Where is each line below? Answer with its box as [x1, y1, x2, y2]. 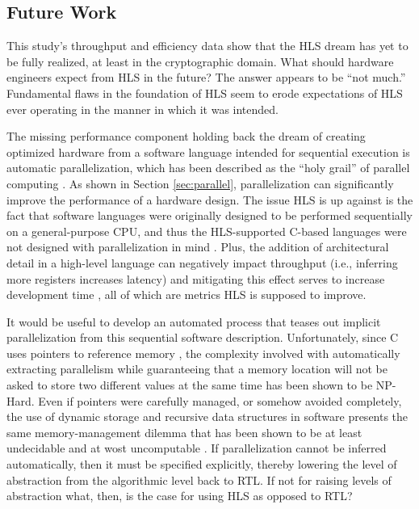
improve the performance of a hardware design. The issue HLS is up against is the [6, 191, 413, 208]
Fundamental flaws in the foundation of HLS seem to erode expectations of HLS [6, 84, 403, 101]
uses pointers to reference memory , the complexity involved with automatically [6, 344, 400, 361]
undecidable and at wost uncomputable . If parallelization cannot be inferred [6, 440, 387, 456]
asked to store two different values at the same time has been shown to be [6, 376, 373, 393]
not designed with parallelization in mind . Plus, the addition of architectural [6, 238, 389, 255]
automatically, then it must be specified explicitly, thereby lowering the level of [6, 456, 397, 473]
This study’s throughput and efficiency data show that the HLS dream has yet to [6, 37, 409, 54]
